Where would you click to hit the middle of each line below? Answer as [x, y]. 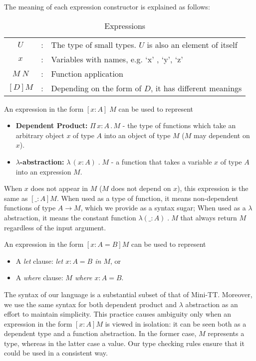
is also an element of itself [192, 44]
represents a [226, 333]
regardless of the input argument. [55, 227]
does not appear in [59, 188]
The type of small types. [94, 44]
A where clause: [39, 277]
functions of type [30, 208]
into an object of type [137, 135]
